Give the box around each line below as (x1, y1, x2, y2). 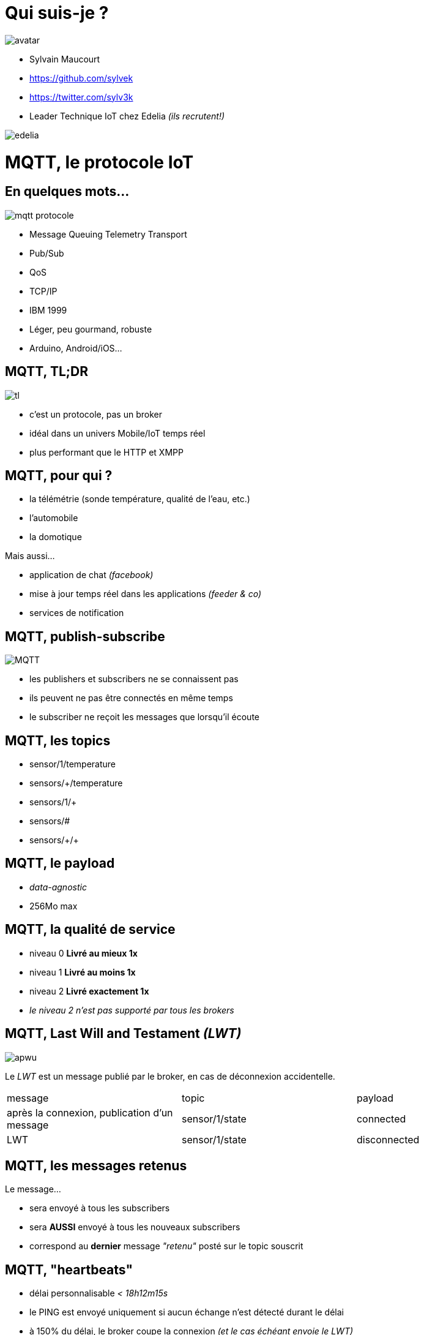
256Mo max (29, 900, 78, 911)
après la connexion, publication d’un (7, 1106, 173, 1119)
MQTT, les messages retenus (5, 1158, 187, 1173)
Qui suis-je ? (5, 2, 109, 23)
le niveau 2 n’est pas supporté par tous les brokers (29, 1004, 234, 1015)
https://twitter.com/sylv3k (29, 91, 133, 102)
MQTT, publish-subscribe (5, 628, 165, 644)
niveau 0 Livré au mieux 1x (29, 947, 138, 958)
